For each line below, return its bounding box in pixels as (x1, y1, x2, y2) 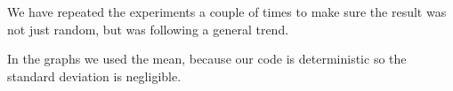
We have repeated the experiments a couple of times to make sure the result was (7, 3, 447, 20)
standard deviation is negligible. (7, 66, 182, 85)
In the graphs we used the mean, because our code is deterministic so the (7, 49, 407, 68)
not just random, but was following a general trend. (7, 19, 289, 38)
